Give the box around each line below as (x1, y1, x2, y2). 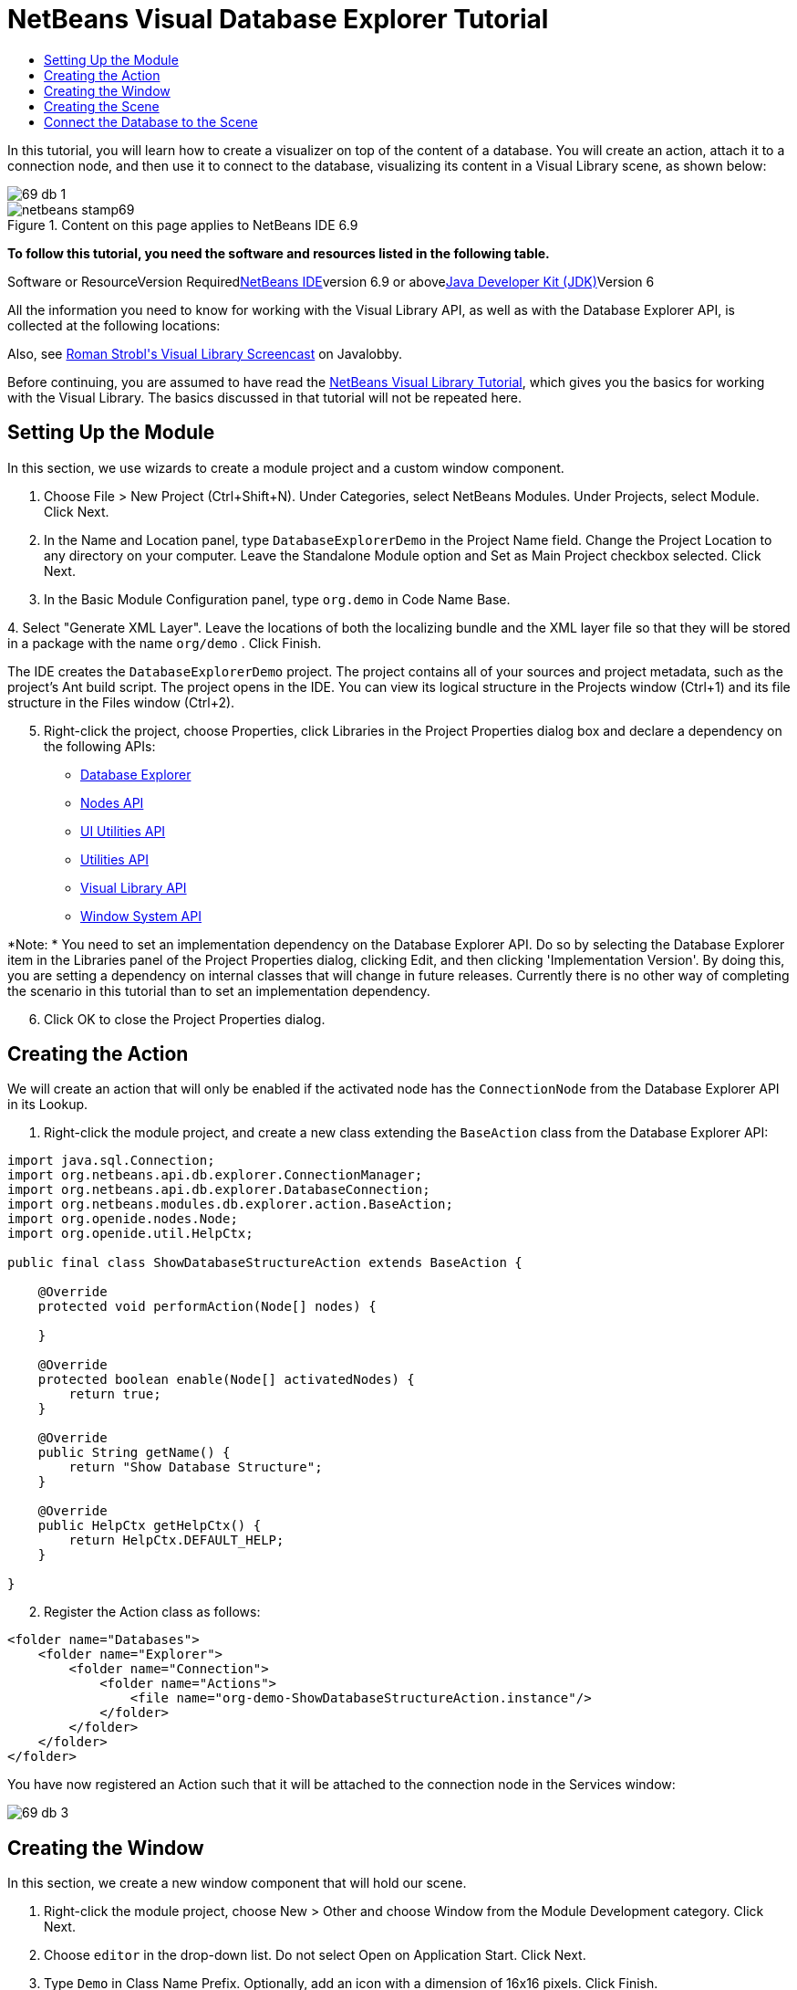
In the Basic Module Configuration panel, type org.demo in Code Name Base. (44, 591, 511, 607)
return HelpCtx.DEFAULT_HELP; (68, 1533, 285, 1548)
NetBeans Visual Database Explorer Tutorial (7, 4, 549, 35)
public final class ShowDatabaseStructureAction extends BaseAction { (7, 1255, 523, 1271)
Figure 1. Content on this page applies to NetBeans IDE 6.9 (7, 216, 358, 233)
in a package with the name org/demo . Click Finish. (7, 634, 322, 651)
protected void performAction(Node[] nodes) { (37, 1299, 377, 1314)
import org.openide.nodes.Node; (7, 1211, 238, 1227)
